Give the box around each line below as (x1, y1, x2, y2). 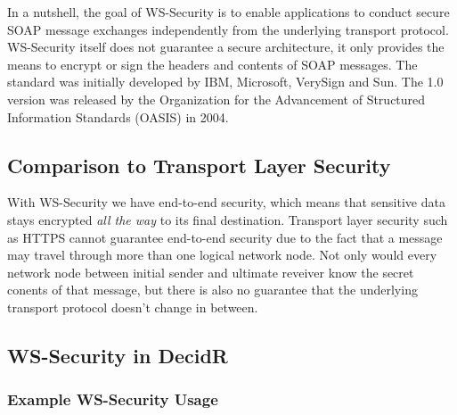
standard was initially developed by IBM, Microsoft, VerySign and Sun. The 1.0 (7, 72, 444, 91)
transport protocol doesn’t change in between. (7, 297, 258, 316)
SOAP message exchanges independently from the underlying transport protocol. (7, 20, 449, 38)
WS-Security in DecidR (7, 341, 228, 369)
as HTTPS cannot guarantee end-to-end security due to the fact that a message (7, 228, 443, 246)
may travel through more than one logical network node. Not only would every (7, 245, 437, 264)
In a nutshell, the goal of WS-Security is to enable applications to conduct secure (7, 3, 450, 21)
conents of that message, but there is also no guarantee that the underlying (7, 280, 418, 299)
